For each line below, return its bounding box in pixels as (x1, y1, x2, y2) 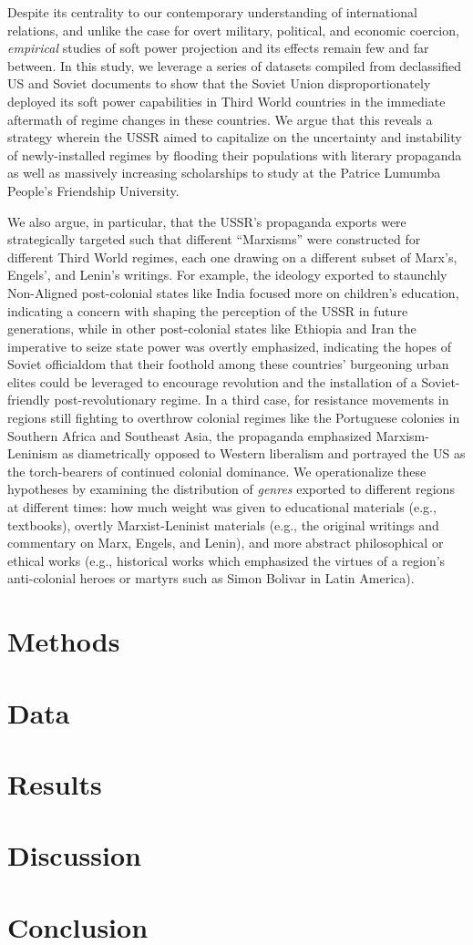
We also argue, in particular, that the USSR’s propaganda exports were (7, 211, 406, 231)
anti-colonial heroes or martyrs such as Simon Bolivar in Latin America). (7, 569, 415, 588)
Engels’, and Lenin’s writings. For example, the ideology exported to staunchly (7, 265, 447, 284)
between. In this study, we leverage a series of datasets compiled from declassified (7, 56, 462, 75)
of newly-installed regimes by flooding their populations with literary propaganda (7, 145, 462, 164)
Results (7, 765, 102, 802)
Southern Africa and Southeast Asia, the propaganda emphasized (7, 426, 372, 445)
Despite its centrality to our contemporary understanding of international (7, 3, 417, 21)
